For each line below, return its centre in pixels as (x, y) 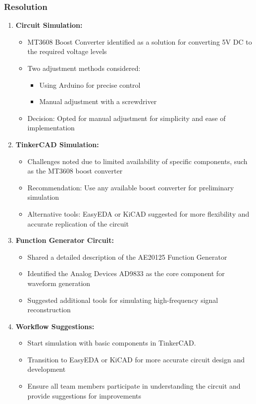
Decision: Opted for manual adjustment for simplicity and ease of (127, 118)
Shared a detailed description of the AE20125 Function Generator (127, 257)
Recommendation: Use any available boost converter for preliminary (131, 187)
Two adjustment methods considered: (84, 68)
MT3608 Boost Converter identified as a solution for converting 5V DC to (140, 41)
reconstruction (49, 310)
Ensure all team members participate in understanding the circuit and (134, 386)
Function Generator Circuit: (65, 240)
